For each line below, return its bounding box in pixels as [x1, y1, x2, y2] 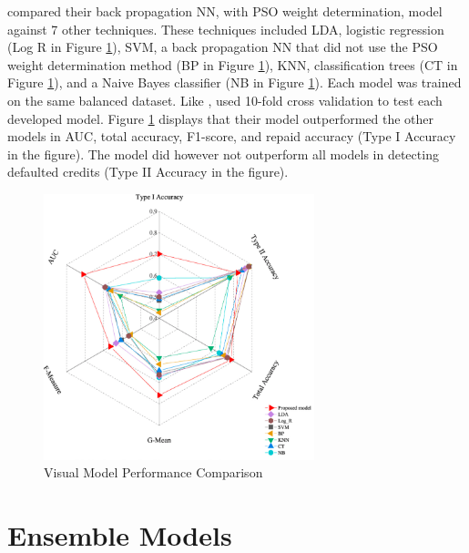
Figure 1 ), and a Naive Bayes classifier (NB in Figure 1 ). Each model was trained [7, 73, 462, 92]
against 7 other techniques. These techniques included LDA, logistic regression [7, 19, 444, 38]
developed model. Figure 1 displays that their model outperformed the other [7, 108, 434, 128]
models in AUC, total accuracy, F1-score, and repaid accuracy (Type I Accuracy [7, 127, 456, 146]
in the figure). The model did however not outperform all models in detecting [7, 144, 439, 163]
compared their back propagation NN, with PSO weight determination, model [7, 2, 443, 20]
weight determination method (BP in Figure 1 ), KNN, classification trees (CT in [7, 55, 458, 74]
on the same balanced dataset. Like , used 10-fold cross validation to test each [7, 90, 443, 109]
